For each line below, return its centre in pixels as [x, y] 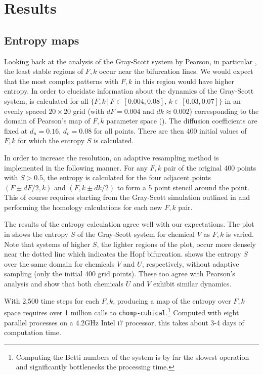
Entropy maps [42, 40]
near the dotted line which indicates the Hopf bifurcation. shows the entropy [123, 254]
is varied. [240, 234]
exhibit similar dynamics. [192, 284]
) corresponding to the [224, 111]
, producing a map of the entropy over [172, 300]
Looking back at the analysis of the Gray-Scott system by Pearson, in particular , [130, 61]
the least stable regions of [44, 71]
